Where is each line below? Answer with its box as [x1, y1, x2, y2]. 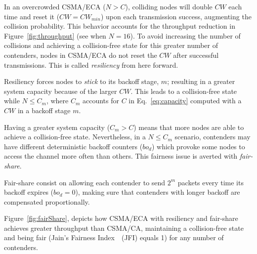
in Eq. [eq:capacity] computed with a [128, 95, 242, 106]
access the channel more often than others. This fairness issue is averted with [4, 151, 238, 161]
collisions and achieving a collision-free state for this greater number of [4, 40, 218, 50]
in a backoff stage [17, 105, 71, 115]
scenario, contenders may [174, 131, 251, 142]
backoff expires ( [4, 187, 54, 197]
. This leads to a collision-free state [130, 85, 237, 96]
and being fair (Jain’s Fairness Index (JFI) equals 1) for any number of [4, 232, 224, 243]
